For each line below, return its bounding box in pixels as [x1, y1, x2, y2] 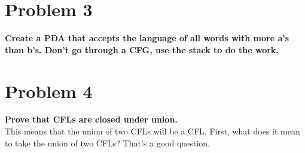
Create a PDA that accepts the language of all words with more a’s [5, 32, 289, 44]
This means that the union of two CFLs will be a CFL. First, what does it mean [5, 125, 300, 137]
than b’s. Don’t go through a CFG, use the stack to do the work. [5, 43, 279, 56]
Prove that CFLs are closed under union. [5, 113, 178, 126]
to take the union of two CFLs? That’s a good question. [5, 136, 210, 149]
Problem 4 [5, 78, 93, 103]
